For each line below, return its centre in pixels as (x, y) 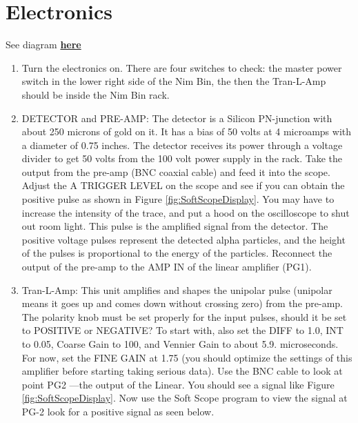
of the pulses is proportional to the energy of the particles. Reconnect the (177, 253)
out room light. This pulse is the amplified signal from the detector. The (175, 226)
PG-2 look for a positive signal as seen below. (118, 411)
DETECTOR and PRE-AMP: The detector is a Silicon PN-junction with (177, 118)
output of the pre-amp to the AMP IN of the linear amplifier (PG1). (167, 267)
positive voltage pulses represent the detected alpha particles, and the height (183, 239)
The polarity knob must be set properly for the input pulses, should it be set (184, 316)
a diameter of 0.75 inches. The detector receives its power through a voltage (182, 145)
